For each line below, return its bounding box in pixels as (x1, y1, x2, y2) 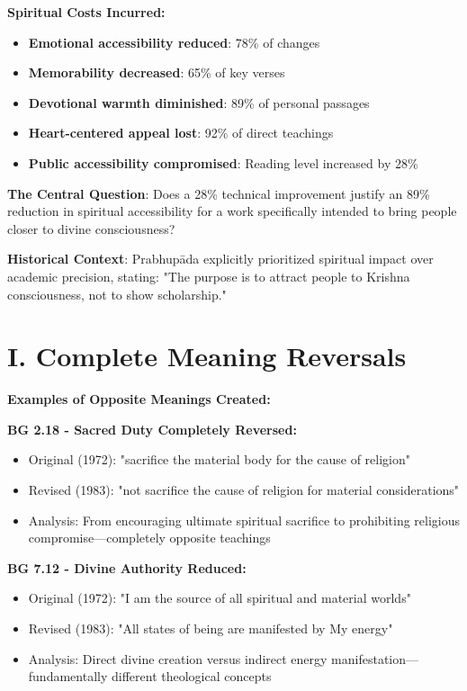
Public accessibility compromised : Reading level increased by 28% (28, 153, 418, 172)
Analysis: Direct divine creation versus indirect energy (28, 649, 328, 668)
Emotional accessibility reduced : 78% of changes (28, 32, 320, 51)
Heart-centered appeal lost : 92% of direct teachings (28, 123, 334, 142)
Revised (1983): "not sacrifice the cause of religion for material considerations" (28, 480, 460, 499)
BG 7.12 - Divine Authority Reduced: (7, 558, 247, 577)
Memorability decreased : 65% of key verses (28, 63, 285, 82)
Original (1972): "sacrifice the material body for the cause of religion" (28, 450, 411, 469)
